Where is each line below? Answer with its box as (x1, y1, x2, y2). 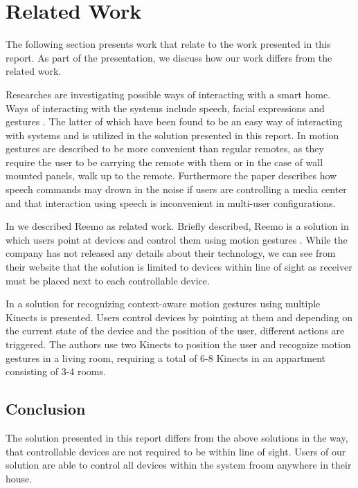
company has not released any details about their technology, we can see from (6, 246, 336, 260)
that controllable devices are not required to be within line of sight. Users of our (6, 444, 346, 458)
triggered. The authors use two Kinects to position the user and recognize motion (6, 337, 351, 351)
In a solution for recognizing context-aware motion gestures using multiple (6, 296, 321, 311)
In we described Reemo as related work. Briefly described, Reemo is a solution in (6, 219, 349, 233)
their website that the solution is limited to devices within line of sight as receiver (6, 260, 352, 274)
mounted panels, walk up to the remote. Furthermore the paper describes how (6, 168, 337, 183)
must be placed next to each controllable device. (6, 273, 210, 287)
